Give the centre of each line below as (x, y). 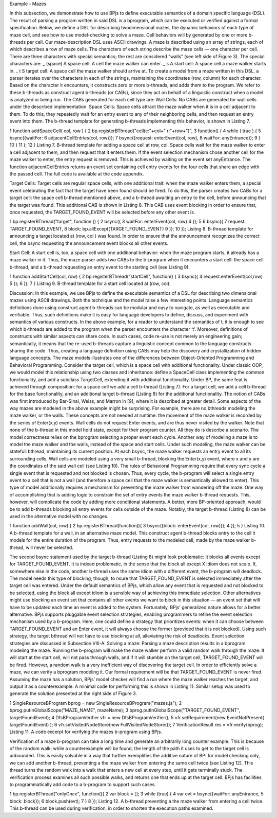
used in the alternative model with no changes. (59, 516)
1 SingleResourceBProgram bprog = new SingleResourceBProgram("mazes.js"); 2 (96, 703)
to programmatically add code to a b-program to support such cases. (83, 785)
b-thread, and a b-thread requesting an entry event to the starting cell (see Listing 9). (100, 267)
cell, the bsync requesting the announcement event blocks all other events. (89, 243)
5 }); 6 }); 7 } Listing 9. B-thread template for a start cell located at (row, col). (90, 283)
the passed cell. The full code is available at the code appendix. (77, 174)
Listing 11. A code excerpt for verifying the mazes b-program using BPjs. (86, 732)
